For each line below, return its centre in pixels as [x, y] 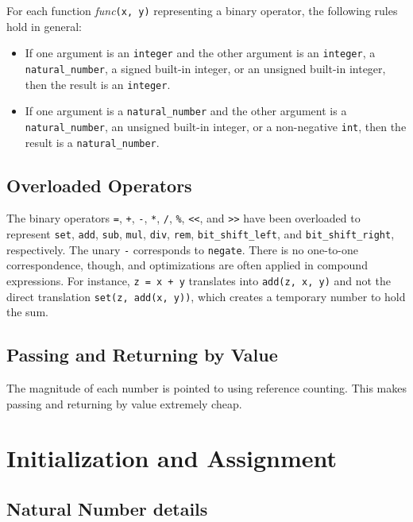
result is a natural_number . [92, 142]
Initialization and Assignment [172, 458]
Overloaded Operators [99, 185]
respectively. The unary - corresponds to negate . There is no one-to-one [183, 249]
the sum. [27, 312]
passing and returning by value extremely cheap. [124, 403]
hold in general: [44, 26]
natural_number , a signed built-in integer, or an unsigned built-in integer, [205, 68]
